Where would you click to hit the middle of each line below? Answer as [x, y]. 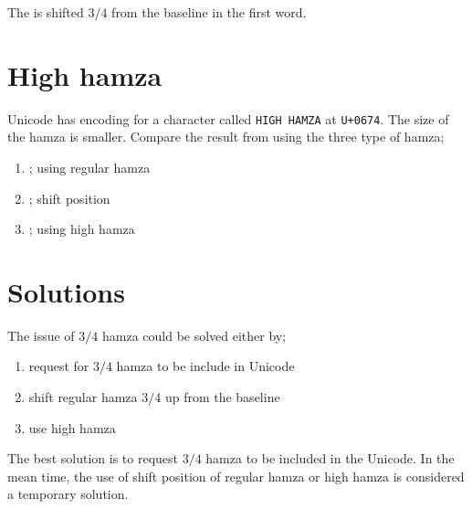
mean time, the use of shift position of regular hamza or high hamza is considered [236, 476]
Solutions [66, 291]
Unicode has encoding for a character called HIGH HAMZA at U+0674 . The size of [228, 118]
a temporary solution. [68, 494]
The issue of [41, 335]
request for [59, 366]
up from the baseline [222, 397]
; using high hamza [82, 229]
